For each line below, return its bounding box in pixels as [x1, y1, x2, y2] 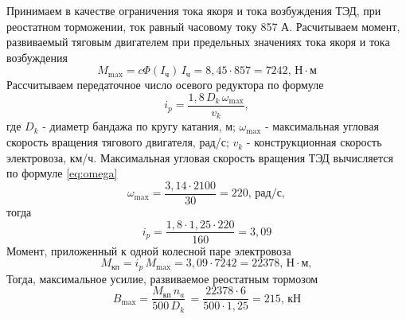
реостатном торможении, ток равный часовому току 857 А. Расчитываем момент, [6, 18, 400, 34]
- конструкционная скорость [246, 134, 382, 150]
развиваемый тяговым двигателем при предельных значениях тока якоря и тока [6, 33, 390, 50]
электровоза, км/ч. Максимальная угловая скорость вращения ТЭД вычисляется [6, 149, 393, 165]
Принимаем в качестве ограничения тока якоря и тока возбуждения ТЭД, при [6, 2, 381, 18]
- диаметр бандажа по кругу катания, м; [42, 118, 236, 134]
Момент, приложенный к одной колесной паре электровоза [6, 242, 291, 259]
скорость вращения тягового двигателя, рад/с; [6, 134, 229, 150]
